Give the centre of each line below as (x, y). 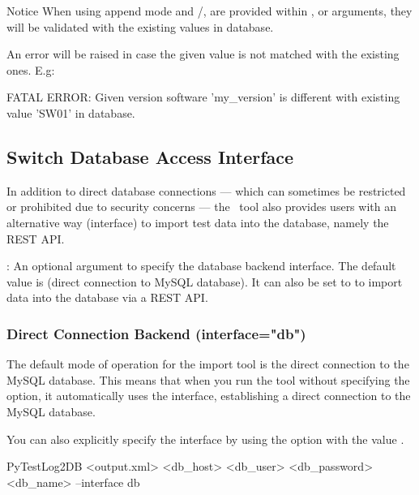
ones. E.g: (31, 69)
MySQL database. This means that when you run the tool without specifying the (208, 379)
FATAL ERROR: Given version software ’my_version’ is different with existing (203, 97)
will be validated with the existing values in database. (140, 26)
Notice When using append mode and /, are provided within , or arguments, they (209, 11)
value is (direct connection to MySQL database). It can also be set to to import (205, 281)
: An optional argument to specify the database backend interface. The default (201, 266)
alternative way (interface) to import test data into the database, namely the (198, 222)
